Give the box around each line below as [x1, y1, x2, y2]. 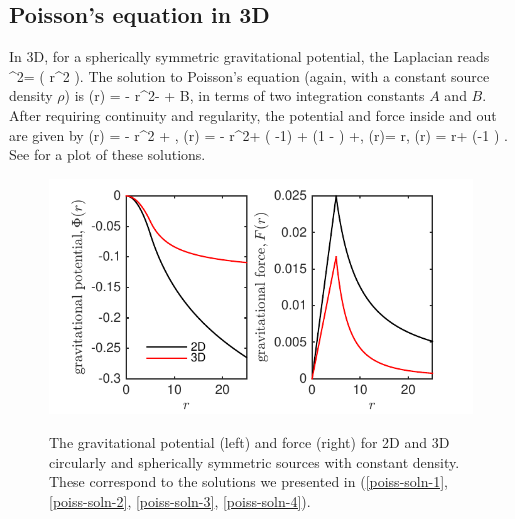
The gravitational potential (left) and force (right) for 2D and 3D [49, 431, 450, 452]
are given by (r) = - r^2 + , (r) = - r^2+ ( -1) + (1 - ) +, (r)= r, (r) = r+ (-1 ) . [9, 124, 508, 145]
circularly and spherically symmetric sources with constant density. [49, 451, 460, 472]
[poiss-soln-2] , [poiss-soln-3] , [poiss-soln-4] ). [49, 490, 311, 511]
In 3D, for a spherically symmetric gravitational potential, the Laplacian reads [9, 46, 490, 67]
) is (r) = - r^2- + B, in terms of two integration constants [64, 85, 425, 106]
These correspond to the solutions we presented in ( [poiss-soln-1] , [49, 471, 448, 492]
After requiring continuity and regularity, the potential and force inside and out [9, 104, 497, 125]
